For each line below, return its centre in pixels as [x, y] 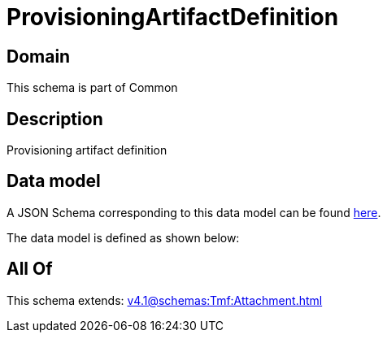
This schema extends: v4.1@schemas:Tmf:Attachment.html [165, 300]
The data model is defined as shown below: [123, 237]
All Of [30, 269]
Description [55, 119]
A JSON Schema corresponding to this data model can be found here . [194, 212]
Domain [39, 56]
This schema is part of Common [92, 88]
